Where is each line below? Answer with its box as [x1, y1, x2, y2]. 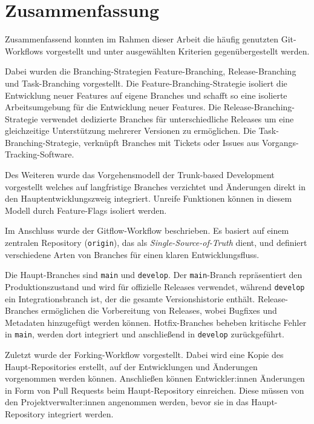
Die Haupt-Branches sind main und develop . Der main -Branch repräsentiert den [5, 268, 303, 281]
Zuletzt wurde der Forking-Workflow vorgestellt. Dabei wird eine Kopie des [5, 348, 284, 361]
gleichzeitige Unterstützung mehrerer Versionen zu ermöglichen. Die [5, 124, 256, 137]
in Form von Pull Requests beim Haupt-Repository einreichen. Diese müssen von [5, 383, 304, 396]
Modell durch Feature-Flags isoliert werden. [5, 204, 167, 216]
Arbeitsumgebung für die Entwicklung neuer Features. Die [5, 101, 221, 113]
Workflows [5, 44, 44, 57]
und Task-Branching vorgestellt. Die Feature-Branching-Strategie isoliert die [5, 76, 287, 89]
